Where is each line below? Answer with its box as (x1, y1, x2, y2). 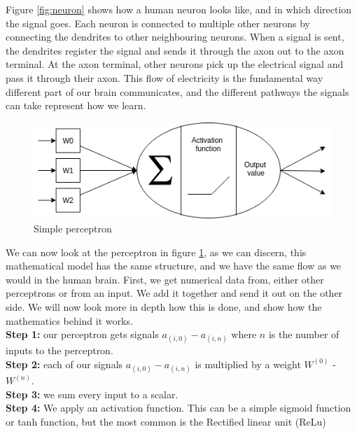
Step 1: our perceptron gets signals (6, 327, 159, 342)
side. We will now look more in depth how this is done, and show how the (6, 299, 322, 314)
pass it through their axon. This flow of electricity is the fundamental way (6, 70, 323, 85)
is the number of (268, 327, 339, 342)
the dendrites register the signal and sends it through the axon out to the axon (6, 43, 344, 57)
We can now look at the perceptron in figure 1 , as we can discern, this (6, 244, 307, 259)
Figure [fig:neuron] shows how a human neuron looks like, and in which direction (6, 2, 352, 16)
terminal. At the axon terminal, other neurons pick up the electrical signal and (6, 57, 344, 71)
